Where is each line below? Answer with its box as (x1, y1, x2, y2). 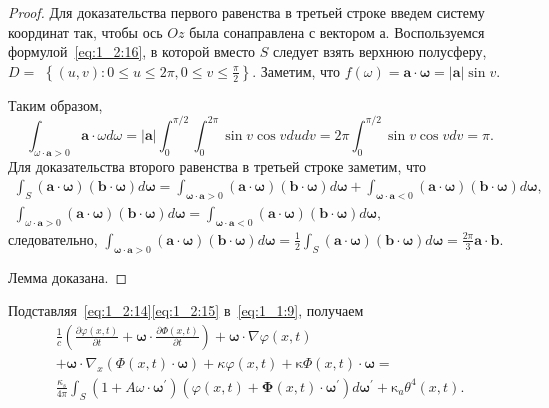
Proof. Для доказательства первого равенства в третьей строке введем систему (8, 2, 485, 22)
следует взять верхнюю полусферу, (272, 41, 487, 62)
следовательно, (8, 228, 98, 249)
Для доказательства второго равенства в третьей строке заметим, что (8, 155, 426, 176)
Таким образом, (8, 94, 103, 115)
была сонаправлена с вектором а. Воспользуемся (189, 21, 485, 42)
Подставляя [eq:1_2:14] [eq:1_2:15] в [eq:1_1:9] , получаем (8, 300, 364, 321)
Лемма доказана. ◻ (8, 266, 128, 287)
